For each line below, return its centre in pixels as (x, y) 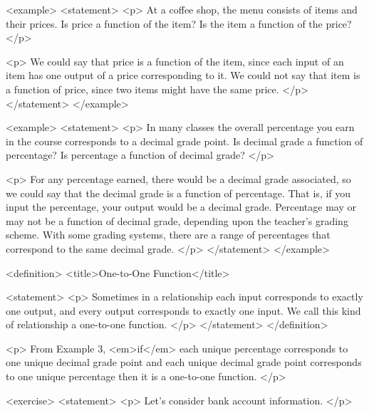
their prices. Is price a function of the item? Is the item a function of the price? (179, 23)
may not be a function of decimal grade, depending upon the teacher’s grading (177, 220)
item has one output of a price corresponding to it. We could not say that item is (183, 75)
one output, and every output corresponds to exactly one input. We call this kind (183, 310)
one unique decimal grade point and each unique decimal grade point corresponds (184, 362)
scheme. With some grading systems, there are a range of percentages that (168, 235)
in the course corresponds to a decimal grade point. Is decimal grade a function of (184, 141)
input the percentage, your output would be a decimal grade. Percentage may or (181, 207)
